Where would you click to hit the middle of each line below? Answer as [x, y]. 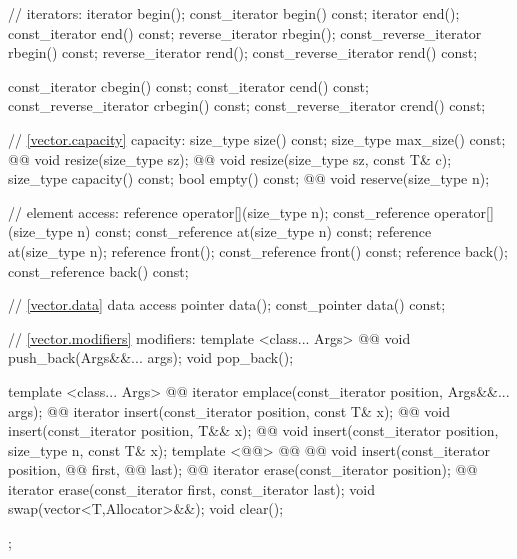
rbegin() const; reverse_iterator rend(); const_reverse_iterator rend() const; [243, 52]
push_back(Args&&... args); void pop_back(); [151, 357]
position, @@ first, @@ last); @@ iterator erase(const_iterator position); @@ [243, 469]
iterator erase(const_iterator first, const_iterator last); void [192, 488]
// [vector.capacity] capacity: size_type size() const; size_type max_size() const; [257, 138]
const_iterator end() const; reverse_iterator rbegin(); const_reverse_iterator [245, 32]
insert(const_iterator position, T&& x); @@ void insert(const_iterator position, [253, 430]
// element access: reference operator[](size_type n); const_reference [219, 211]
